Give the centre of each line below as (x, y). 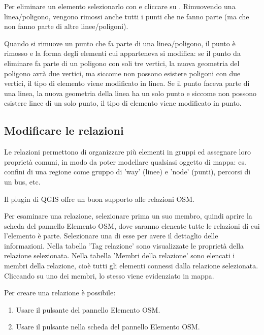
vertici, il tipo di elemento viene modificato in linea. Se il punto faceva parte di (127, 83)
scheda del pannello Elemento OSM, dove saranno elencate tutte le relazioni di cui (132, 225)
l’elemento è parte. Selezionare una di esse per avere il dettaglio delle (111, 236)
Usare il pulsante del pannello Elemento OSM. (88, 309)
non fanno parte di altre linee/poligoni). (66, 26)
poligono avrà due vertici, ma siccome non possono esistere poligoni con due (122, 73)
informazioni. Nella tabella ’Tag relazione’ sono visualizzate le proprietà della (124, 245)
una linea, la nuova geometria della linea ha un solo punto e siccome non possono (130, 93)
